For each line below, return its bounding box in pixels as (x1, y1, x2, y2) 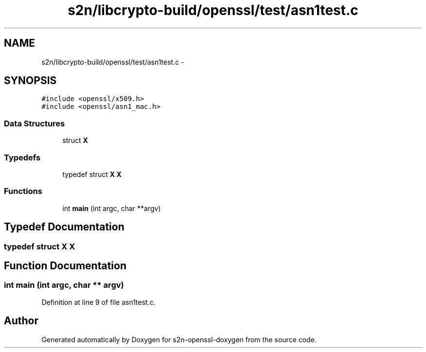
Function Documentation (4, 259, 126, 272)
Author (4, 315, 38, 327)
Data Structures (4, 118, 65, 128)
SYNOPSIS (4, 74, 57, 87)
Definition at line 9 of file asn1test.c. (41, 298, 156, 306)
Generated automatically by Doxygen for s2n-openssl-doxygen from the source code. (41, 335, 317, 344)
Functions (4, 186, 42, 196)
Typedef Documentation (4, 221, 124, 233)
